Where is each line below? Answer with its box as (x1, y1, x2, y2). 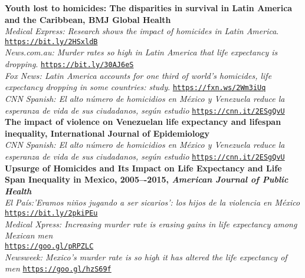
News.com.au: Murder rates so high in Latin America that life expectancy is (5, 46, 278, 58)
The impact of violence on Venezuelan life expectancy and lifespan (5, 115, 281, 128)
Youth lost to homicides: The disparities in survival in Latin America (5, 2, 293, 14)
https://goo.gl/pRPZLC (5, 241, 94, 250)
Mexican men (5, 229, 53, 241)
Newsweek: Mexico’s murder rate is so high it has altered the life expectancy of (5, 250, 287, 263)
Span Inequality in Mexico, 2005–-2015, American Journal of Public (5, 173, 288, 186)
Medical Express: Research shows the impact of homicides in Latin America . (5, 25, 279, 37)
